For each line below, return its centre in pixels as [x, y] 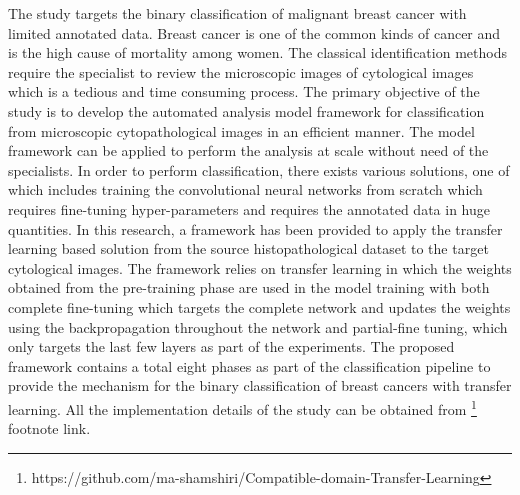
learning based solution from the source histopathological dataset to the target [248, 248]
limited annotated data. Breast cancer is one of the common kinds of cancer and [254, 32]
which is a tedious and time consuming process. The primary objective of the [244, 91]
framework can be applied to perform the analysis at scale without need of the [248, 150]
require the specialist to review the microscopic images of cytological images [241, 71]
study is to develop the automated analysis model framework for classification [246, 110]
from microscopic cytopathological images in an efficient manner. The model [241, 130]
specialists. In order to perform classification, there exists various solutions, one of [259, 169]
